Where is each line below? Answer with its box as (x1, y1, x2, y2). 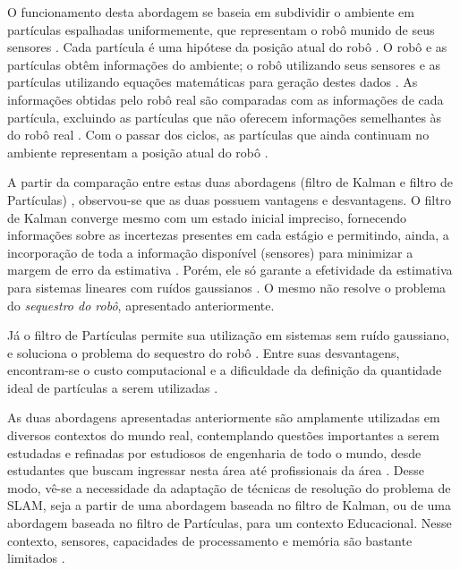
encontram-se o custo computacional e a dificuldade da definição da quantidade (7, 361, 442, 379)
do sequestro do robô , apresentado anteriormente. (7, 295, 275, 314)
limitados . (7, 549, 65, 567)
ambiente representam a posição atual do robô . (7, 142, 268, 161)
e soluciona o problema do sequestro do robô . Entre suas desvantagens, (7, 343, 400, 362)
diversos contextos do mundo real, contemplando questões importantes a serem (7, 426, 439, 445)
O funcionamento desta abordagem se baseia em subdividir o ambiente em (7, 3, 414, 21)
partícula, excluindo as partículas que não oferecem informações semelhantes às (7, 107, 442, 126)
